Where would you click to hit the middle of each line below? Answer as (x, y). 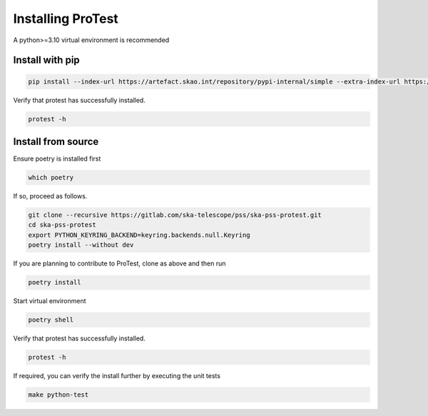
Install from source (56, 142)
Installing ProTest (66, 19)
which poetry (51, 177)
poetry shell (51, 320)
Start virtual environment (50, 301)
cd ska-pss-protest (62, 225)
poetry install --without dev (81, 245)
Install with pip (46, 60)
